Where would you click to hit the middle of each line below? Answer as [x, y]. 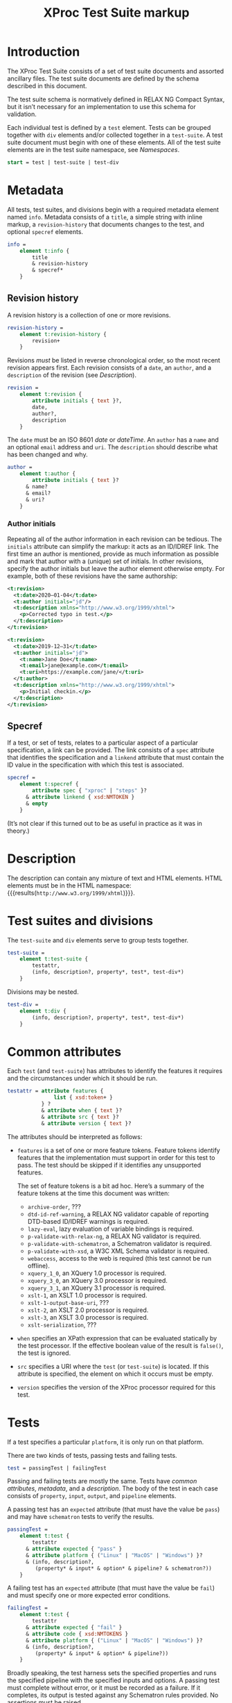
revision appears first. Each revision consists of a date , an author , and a [109, 368]
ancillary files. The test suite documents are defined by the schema [103, 78]
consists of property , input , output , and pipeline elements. [92, 1496]
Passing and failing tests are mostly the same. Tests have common [102, 1481]
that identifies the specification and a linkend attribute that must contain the [116, 758]
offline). [39, 1265]
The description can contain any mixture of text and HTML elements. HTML [115, 878]
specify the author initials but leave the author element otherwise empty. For [116, 568]
